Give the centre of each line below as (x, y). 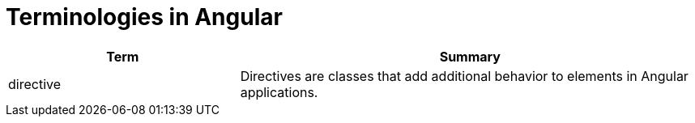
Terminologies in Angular (144, 17)
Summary (470, 56)
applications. (279, 92)
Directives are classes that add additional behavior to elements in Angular (464, 76)
